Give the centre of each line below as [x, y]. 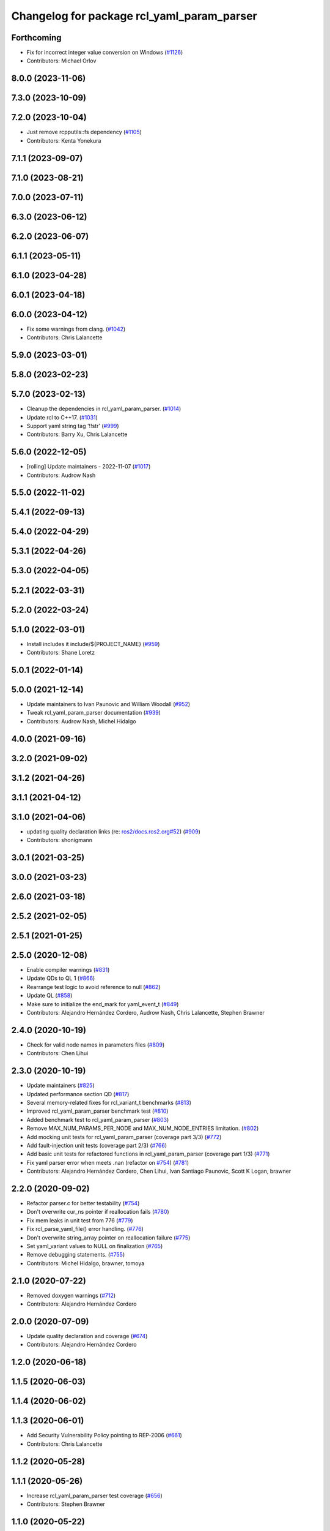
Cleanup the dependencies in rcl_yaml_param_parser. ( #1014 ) [104, 409]
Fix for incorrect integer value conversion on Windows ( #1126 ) [105, 53]
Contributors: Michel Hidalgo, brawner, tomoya [86, 1263]
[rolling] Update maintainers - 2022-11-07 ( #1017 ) [89, 467]
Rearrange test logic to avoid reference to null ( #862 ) [94, 987]
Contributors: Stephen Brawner [66, 1504]
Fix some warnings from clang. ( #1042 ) [76, 329]
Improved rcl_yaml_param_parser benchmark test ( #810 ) [97, 1111]
